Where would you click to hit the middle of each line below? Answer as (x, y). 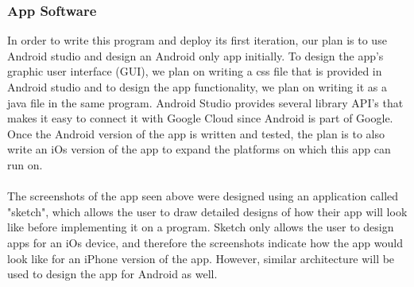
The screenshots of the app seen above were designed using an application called (203, 196)
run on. (25, 164)
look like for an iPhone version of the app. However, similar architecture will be (201, 258)
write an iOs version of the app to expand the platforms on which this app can (199, 149)
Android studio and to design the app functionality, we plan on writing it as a (197, 87)
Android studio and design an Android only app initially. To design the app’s (195, 55)
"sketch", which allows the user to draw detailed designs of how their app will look (207, 211)
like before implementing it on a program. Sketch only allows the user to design (201, 227)
